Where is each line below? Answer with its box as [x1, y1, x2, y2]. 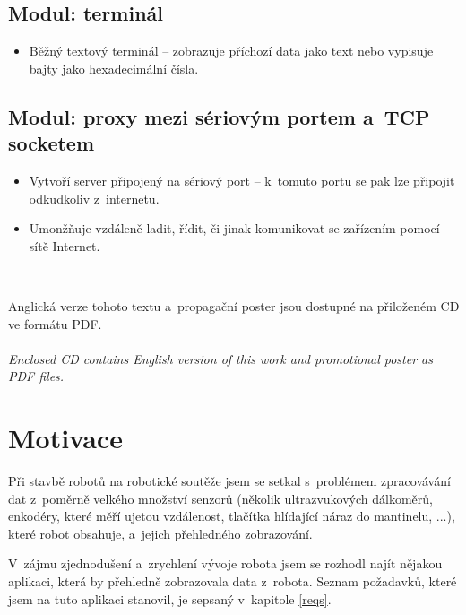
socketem [8, 129, 95, 157]
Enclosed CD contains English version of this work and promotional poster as [8, 349, 433, 368]
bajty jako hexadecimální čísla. [29, 58, 199, 77]
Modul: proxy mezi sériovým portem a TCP [8, 102, 430, 130]
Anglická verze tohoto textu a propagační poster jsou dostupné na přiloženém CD [8, 296, 460, 315]
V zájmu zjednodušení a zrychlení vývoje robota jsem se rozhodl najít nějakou [8, 554, 443, 573]
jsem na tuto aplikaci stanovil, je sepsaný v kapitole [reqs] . [8, 589, 332, 608]
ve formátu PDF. [8, 314, 102, 333]
